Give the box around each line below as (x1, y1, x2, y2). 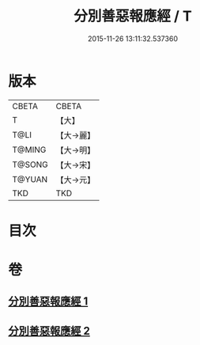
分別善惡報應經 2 (8, 324, 91, 337)
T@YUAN (12, 173, 48, 184)
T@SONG (12, 159, 49, 170)
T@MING (12, 144, 47, 155)
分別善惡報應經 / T (74, 7, 192, 25)
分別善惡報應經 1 (8, 294, 89, 309)
